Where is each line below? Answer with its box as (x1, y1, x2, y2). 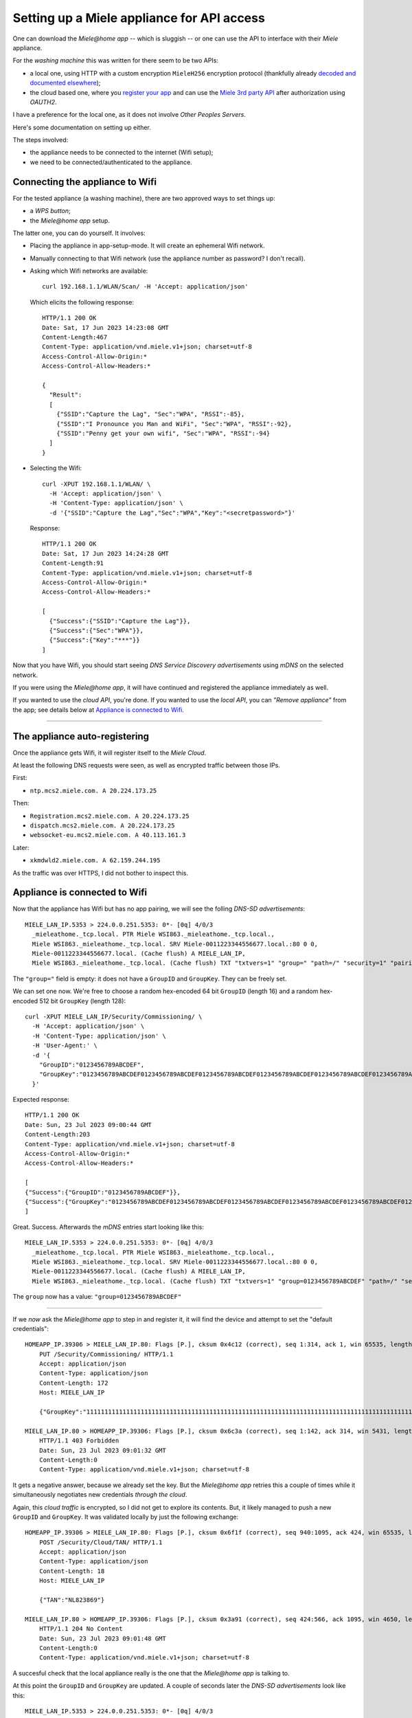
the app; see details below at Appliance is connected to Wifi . (12, 705, 185, 714)
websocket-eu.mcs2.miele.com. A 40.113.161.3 (30, 832, 186, 839)
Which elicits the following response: (30, 298, 134, 306)
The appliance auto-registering (12, 730, 150, 742)
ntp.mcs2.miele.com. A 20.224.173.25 (30, 787, 157, 794)
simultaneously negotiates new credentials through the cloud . (12, 1491, 187, 1499)
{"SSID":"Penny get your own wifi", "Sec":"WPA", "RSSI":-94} (56, 429, 271, 437)
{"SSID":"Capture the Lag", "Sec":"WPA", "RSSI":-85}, (56, 410, 245, 419)
